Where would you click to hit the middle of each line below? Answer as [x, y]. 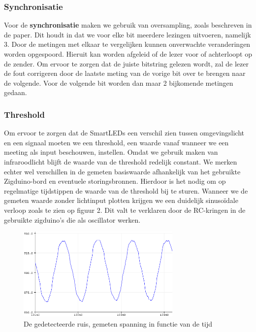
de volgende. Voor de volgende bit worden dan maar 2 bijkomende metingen [119, 83]
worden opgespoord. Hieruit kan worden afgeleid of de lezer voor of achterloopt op [128, 54]
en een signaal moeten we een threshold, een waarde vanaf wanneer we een [116, 142]
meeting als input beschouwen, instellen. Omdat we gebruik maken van [111, 152]
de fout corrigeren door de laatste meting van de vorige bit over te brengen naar [125, 73]
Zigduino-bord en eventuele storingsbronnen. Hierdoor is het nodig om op [115, 181]
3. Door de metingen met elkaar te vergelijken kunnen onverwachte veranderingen [127, 44]
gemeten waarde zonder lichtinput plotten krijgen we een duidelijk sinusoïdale [121, 200]
